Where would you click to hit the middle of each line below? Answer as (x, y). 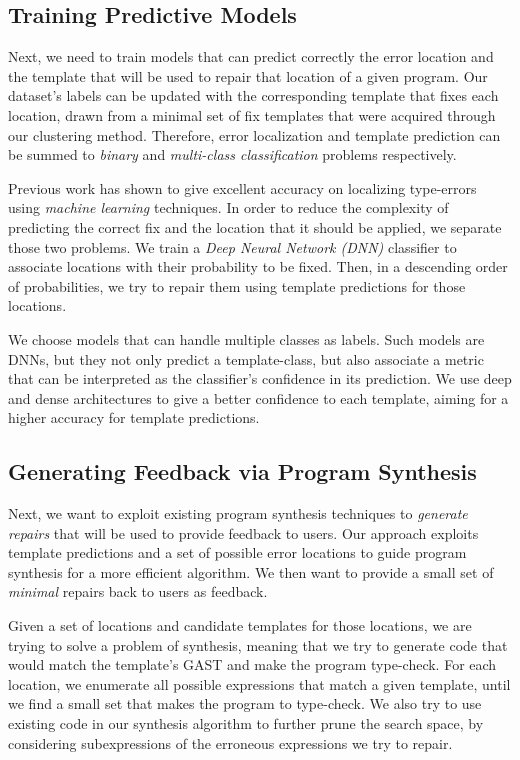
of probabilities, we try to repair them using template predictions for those (237, 285)
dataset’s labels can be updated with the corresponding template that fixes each (253, 95)
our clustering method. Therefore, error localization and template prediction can (254, 134)
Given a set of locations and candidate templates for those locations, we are (240, 625)
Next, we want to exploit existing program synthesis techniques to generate (238, 513)
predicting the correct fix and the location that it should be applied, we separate (255, 226)
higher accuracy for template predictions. (134, 417)
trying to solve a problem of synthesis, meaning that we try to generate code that (258, 644)
